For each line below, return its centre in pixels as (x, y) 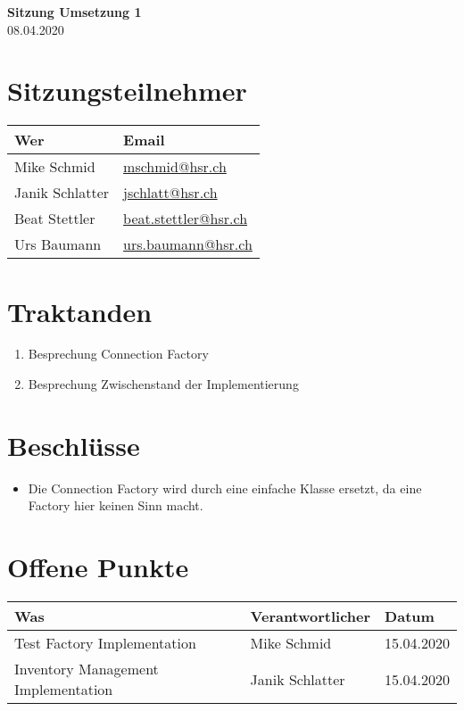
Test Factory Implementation (105, 643)
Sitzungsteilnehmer (127, 91)
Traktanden (80, 311)
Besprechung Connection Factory (118, 354)
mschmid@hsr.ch (175, 167)
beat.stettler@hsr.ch (186, 219)
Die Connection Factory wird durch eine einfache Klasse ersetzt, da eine (225, 488)
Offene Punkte (98, 567)
